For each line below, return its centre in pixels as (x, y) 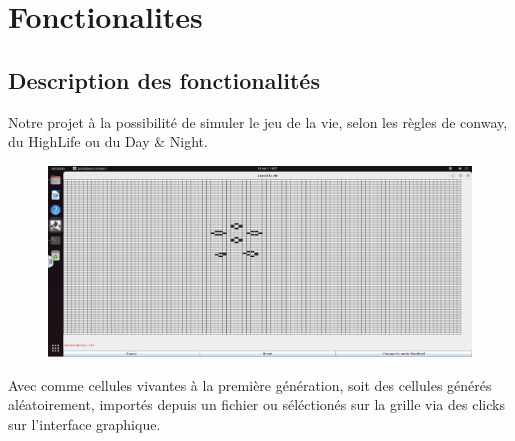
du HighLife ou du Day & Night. (108, 141)
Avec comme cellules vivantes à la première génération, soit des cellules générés (250, 384)
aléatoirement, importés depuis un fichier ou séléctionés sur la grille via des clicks (256, 404)
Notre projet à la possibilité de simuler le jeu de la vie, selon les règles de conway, (258, 121)
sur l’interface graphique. (84, 424)
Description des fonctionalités (164, 79)
